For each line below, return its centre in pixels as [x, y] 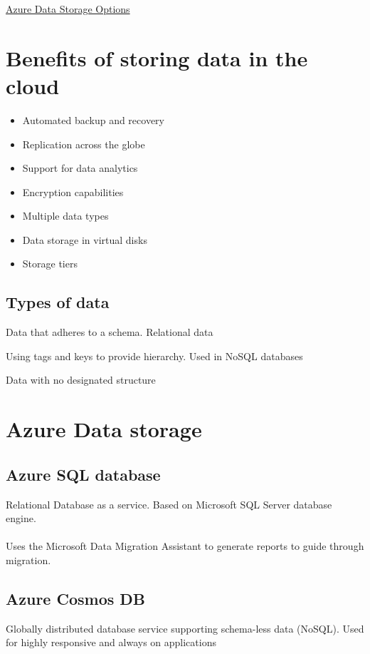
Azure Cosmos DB [75, 598]
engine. [21, 518]
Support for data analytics [80, 168]
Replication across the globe [84, 144]
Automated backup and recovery [93, 119]
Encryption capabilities [73, 191]
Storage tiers [50, 264]
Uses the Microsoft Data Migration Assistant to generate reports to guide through [185, 546]
